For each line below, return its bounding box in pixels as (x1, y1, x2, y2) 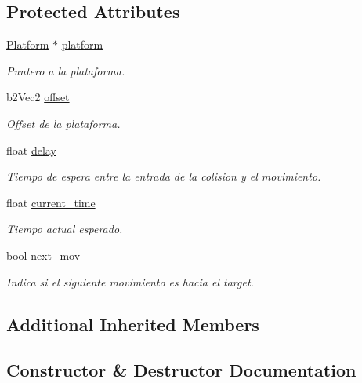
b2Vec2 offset (6, 89, 70, 105)
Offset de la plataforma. (6, 115, 121, 131)
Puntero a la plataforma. (6, 62, 125, 78)
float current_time (6, 194, 96, 210)
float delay (6, 141, 56, 158)
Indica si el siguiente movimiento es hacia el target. (6, 273, 254, 290)
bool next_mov (6, 246, 81, 263)
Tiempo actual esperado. (6, 221, 123, 237)
